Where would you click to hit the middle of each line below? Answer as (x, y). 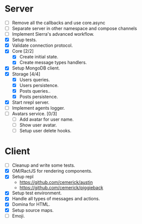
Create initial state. (39, 57)
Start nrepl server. (31, 102)
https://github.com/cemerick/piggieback (61, 188)
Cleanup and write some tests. (44, 165)
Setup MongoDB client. (36, 68)
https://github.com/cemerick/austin (56, 182)
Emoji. (18, 216)
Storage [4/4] (26, 74)
